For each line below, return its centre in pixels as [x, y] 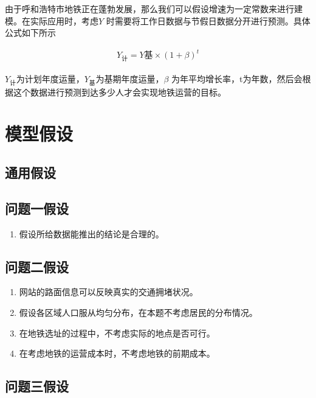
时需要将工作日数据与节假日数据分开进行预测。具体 [208, 20]
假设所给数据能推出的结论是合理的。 [91, 233]
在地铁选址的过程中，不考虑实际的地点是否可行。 [117, 333]
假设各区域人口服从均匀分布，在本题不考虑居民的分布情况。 [138, 312]
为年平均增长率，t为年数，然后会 [237, 78]
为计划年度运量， [50, 78]
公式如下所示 [30, 33]
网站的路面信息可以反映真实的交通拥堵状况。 [108, 292]
